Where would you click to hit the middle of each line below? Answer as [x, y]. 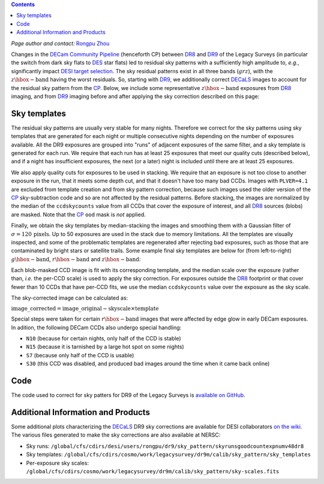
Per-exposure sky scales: [58, 463]
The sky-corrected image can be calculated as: [70, 298]
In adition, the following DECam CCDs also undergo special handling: [96, 327]
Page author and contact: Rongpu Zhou [60, 43]
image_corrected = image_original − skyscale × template [85, 308]
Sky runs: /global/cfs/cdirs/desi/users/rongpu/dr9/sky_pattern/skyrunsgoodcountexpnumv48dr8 [165, 446]
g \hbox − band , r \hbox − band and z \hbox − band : [76, 259]
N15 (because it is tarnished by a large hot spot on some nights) [105, 347]
